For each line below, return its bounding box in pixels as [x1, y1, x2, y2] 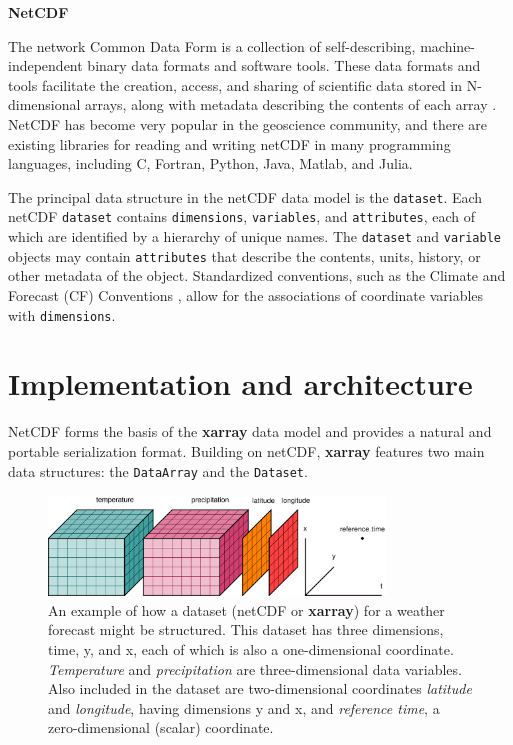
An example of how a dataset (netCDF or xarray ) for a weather [48, 599, 445, 620]
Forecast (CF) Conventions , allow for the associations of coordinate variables [8, 284, 484, 305]
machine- [420, 35, 475, 56]
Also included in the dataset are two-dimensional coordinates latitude [48, 678, 472, 699]
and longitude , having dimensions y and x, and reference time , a [48, 697, 440, 718]
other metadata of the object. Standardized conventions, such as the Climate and [8, 265, 506, 286]
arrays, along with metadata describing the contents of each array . [85, 94, 497, 115]
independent [8, 55, 83, 76]
